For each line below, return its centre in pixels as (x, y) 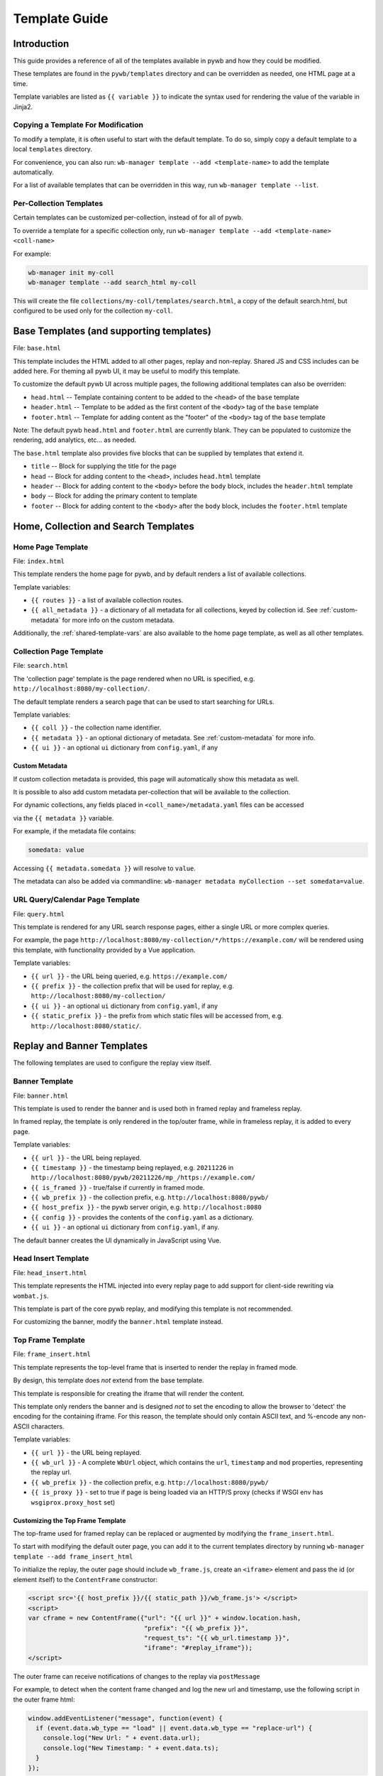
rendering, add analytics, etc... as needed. (75, 440)
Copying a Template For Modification (78, 125)
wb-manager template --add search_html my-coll (112, 283)
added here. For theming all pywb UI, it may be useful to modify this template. (127, 371)
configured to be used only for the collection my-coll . (93, 311)
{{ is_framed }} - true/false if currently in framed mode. (118, 1187)
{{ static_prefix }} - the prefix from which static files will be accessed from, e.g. (157, 1016)
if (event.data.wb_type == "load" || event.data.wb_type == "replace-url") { (174, 1728)
